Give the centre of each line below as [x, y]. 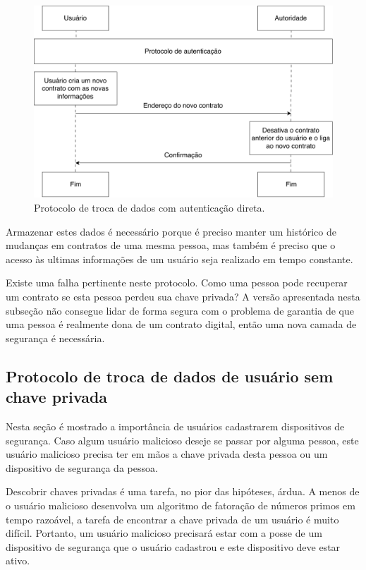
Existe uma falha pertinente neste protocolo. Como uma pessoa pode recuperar [177, 283]
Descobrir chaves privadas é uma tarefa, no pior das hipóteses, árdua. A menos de [183, 491]
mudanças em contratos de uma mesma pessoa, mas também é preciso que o [171, 245]
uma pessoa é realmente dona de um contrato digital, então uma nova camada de [181, 324]
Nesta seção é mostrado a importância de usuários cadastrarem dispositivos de [175, 426]
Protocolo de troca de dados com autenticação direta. [150, 208]
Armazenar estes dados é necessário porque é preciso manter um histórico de [171, 231]
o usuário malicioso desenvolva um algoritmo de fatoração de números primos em [181, 505]
